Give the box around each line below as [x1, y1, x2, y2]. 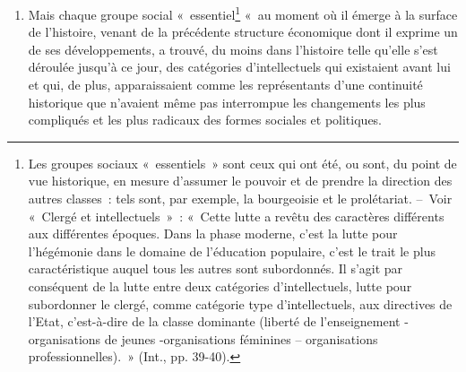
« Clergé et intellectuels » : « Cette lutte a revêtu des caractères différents [28, 206, 444, 225]
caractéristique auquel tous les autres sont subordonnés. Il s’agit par [28, 259, 403, 278]
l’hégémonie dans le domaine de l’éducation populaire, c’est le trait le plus [28, 241, 436, 260]
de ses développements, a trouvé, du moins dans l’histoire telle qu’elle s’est [28, 39, 438, 58]
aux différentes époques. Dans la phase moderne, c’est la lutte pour [28, 224, 398, 243]
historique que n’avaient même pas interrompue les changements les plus [28, 92, 426, 111]
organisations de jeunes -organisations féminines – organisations [28, 329, 378, 348]
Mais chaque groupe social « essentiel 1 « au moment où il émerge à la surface [28, 3, 458, 23]
